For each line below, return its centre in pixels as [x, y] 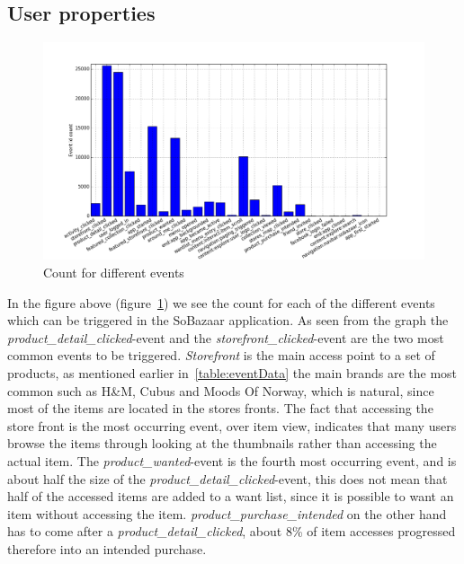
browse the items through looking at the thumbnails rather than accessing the [222, 443]
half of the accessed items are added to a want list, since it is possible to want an [231, 496]
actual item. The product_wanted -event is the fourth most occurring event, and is [232, 460]
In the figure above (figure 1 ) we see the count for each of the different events [221, 302]
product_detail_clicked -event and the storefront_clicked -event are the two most [226, 337]
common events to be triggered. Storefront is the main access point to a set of [221, 355]
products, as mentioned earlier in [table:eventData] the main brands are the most [232, 372]
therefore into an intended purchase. [107, 548]
